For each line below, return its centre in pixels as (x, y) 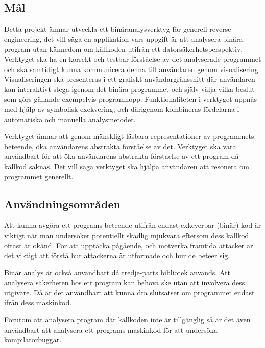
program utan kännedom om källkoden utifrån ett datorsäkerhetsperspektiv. (124, 49)
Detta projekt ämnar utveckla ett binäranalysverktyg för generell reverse (118, 29)
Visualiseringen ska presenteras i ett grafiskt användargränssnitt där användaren (130, 79)
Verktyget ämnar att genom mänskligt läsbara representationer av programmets (129, 136)
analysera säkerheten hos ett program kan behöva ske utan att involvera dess (125, 282)
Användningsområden (62, 204)
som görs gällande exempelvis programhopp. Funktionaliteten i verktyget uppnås (130, 99)
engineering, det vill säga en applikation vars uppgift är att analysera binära (124, 39)
